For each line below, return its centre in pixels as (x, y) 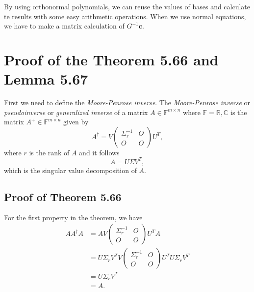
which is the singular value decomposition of (70, 170)
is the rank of (49, 152)
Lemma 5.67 (46, 79)
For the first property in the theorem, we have (73, 217)
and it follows (99, 152)
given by (76, 122)
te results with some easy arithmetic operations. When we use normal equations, (125, 16)
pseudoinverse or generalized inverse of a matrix (76, 112)
